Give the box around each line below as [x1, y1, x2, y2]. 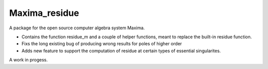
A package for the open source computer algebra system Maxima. [9, 25, 145, 31]
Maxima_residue [9, 7, 79, 18]
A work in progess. [9, 57, 48, 63]
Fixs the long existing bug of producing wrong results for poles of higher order [21, 41, 182, 47]
